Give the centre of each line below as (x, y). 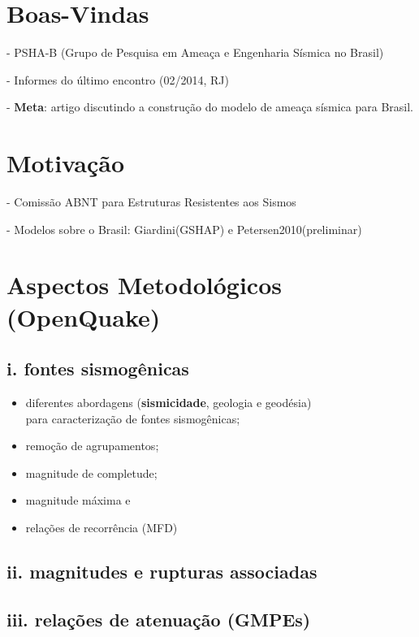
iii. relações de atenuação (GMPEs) (159, 619)
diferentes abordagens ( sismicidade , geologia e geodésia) (168, 402)
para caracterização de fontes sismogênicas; (133, 418)
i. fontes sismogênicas (98, 368)
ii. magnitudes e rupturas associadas (162, 571)
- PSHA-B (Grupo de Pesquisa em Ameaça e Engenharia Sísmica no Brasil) (195, 52)
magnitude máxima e (78, 500)
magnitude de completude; (91, 472)
